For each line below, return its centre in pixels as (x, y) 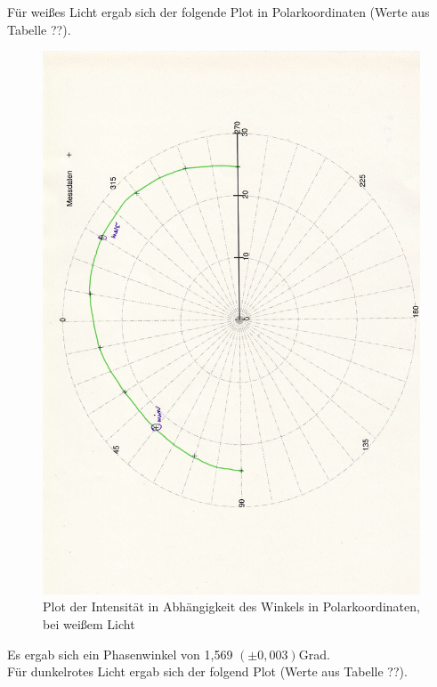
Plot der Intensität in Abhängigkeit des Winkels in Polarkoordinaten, (231, 606)
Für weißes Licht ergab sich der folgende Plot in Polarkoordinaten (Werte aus (218, 12)
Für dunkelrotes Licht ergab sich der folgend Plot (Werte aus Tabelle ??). (207, 671)
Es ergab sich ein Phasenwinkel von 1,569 (120, 654)
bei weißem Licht (89, 624)
